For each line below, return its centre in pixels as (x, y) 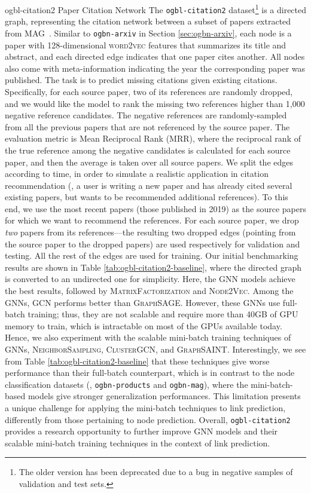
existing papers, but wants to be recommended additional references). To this (147, 197)
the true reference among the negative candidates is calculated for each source (148, 150)
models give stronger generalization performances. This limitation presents (164, 396)
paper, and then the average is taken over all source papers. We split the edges (149, 162)
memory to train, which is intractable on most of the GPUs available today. (144, 325)
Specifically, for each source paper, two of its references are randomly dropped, (149, 91)
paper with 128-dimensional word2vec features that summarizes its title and (146, 45)
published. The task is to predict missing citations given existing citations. (141, 80)
